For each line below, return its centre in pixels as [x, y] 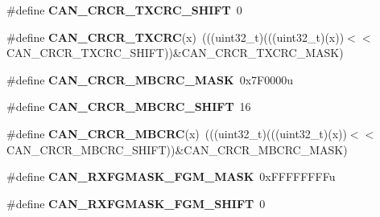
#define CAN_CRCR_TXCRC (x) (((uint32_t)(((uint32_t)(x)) [176, 37]
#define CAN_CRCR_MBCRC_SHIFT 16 [129, 106]
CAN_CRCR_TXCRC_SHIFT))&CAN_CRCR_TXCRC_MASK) [175, 53]
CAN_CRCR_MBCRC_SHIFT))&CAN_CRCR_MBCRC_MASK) [177, 149]
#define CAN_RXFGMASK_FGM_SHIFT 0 [136, 203]
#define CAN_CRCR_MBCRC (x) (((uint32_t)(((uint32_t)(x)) [177, 133]
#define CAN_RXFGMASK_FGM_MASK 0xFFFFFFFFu [171, 176]
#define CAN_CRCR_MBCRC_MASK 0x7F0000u [150, 79]
